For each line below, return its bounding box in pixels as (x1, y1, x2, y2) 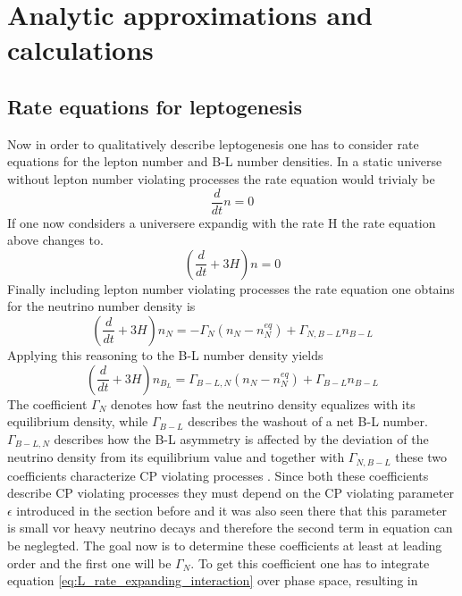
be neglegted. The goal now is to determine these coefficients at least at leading (7, 536, 442, 555)
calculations (7, 31, 154, 68)
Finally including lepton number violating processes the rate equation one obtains (7, 279, 455, 298)
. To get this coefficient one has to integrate (190, 553, 430, 572)
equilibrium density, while (7, 412, 148, 431)
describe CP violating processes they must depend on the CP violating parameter (7, 483, 454, 502)
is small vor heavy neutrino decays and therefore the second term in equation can (7, 518, 453, 537)
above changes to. (7, 231, 104, 249)
